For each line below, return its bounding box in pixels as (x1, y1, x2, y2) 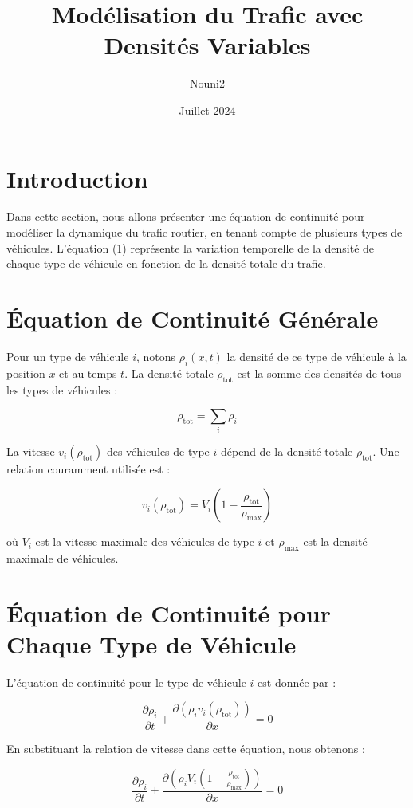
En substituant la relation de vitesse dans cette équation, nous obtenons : (6, 740, 365, 757)
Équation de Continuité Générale (6, 302, 379, 334)
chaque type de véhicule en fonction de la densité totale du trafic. (6, 255, 326, 272)
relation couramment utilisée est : (6, 461, 171, 477)
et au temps (59, 364, 117, 381)
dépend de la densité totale (220, 443, 353, 460)
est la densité (303, 533, 368, 550)
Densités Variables (104, 29, 311, 61)
